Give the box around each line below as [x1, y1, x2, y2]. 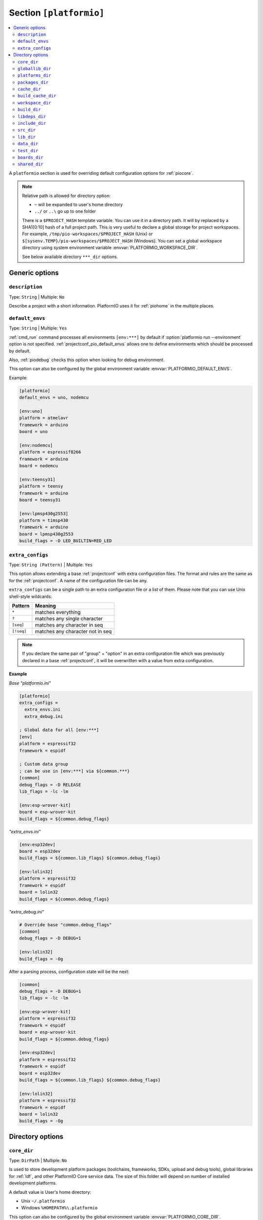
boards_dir [18, 154, 44, 160]
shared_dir [18, 162, 44, 167]
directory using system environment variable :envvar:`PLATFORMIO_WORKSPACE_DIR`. [22, 244, 198, 251]
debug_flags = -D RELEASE [19, 782, 81, 788]
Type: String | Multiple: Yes [9, 325, 67, 331]
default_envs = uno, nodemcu [19, 395, 89, 400]
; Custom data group [19, 761, 68, 767]
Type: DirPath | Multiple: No [9, 1158, 67, 1163]
